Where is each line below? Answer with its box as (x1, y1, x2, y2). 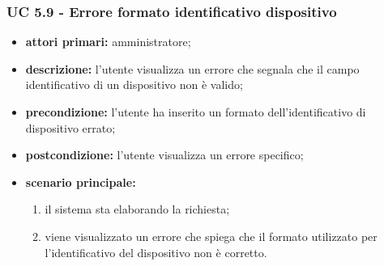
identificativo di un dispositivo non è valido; (25, 76, 243, 93)
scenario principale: (25, 173, 136, 190)
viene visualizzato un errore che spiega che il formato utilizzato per (45, 227, 378, 244)
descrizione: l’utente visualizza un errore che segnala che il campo (25, 60, 360, 77)
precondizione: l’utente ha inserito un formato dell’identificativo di (25, 103, 366, 120)
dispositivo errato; (25, 119, 116, 136)
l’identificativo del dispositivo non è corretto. (45, 243, 267, 260)
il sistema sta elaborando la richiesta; (45, 201, 230, 217)
